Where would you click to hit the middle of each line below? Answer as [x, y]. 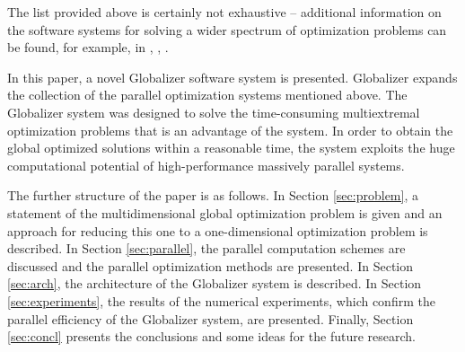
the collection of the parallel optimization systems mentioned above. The [207, 95]
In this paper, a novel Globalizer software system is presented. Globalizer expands [232, 77]
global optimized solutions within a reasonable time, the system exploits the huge [231, 148]
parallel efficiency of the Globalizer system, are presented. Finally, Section [211, 318]
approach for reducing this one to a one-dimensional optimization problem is [218, 230]
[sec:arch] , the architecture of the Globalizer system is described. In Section [215, 283]
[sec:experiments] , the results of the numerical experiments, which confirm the [221, 300]
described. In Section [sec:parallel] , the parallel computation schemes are [206, 248]
